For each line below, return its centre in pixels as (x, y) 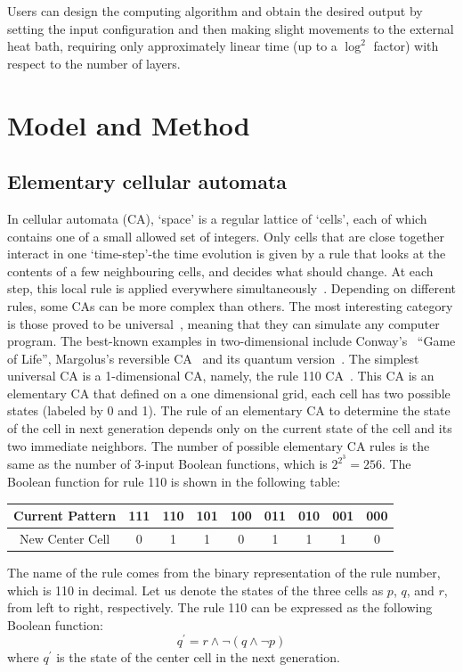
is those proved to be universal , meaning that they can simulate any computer (223, 323)
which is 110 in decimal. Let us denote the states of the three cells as (195, 590)
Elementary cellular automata (147, 181)
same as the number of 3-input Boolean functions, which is (167, 464)
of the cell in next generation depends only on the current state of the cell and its (230, 428)
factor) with (406, 46)
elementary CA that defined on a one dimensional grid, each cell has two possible (229, 393)
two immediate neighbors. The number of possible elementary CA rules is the (219, 445)
